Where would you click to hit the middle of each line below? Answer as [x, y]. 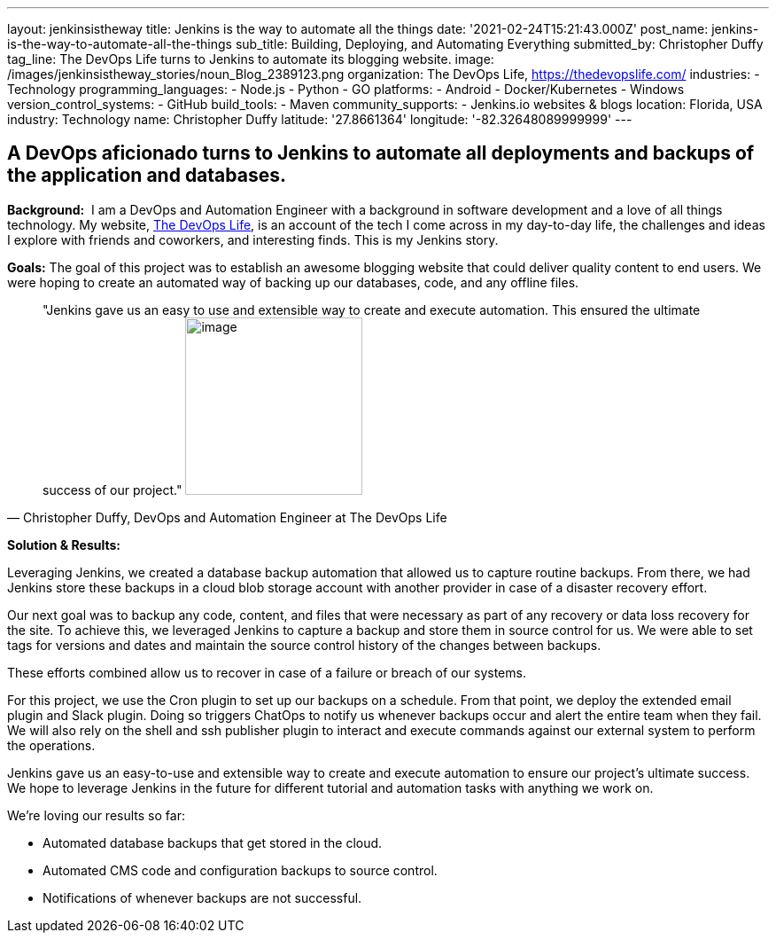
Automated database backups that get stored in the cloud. [213, 842]
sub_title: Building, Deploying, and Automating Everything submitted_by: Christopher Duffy [499, 44]
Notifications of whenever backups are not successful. [202, 897]
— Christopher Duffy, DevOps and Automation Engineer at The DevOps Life [227, 517]
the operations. [51, 745]
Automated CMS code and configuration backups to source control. [240, 870]
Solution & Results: [64, 544]
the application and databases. [147, 176]
